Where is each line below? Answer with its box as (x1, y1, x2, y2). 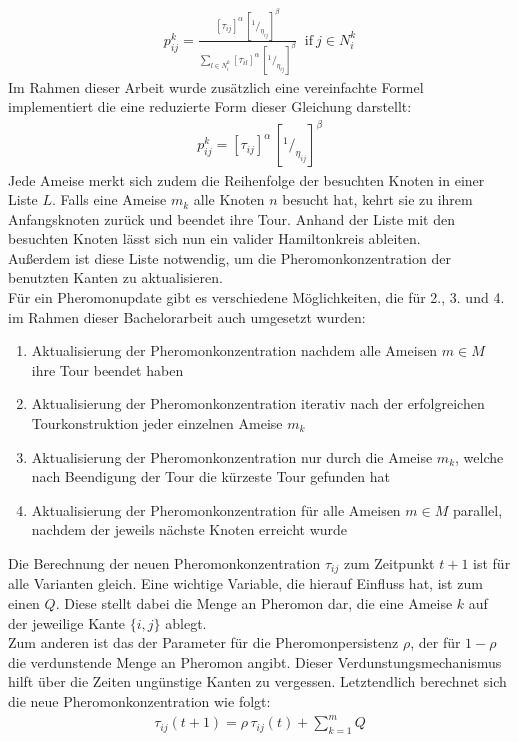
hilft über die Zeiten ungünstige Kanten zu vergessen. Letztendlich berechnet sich (8, 671, 507, 692)
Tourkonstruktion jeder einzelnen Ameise (31, 413, 283, 434)
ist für (473, 553, 511, 573)
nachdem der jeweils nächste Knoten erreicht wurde (31, 519, 348, 540)
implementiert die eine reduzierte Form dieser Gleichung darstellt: (8, 96, 412, 117)
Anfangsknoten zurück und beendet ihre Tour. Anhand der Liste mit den (8, 208, 456, 229)
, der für (410, 632, 461, 653)
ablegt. (165, 612, 207, 633)
